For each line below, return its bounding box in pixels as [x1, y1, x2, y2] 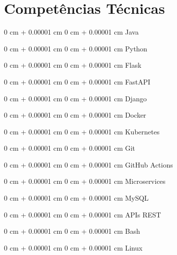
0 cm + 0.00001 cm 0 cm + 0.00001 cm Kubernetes [4, 126, 160, 136]
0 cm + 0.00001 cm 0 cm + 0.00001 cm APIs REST [4, 209, 161, 219]
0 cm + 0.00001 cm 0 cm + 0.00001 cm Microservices [4, 176, 166, 186]
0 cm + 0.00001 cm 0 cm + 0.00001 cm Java [4, 27, 139, 37]
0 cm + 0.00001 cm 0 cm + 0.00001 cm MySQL [4, 193, 149, 203]
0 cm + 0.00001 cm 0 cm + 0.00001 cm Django [4, 93, 147, 103]
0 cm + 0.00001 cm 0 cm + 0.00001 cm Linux [4, 242, 142, 253]
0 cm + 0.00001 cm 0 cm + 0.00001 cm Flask [4, 60, 142, 70]
